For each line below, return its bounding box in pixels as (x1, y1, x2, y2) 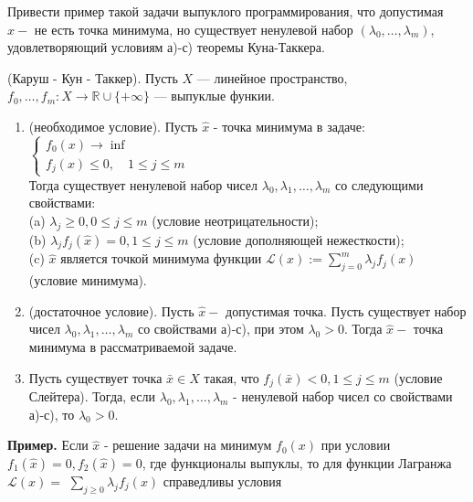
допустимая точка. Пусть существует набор (226, 301, 467, 320)
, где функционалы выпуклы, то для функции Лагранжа (142, 453, 452, 472)
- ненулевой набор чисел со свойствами (233, 387, 453, 405)
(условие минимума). (28, 271, 147, 290)
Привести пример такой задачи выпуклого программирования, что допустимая (7, 2, 444, 20)
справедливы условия (163, 471, 282, 490)
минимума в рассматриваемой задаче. (28, 336, 237, 356)
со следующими (335, 175, 424, 194)
